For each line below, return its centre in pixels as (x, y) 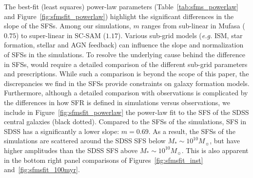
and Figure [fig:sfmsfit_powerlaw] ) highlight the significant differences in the (119, 16)
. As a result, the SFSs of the (192, 131)
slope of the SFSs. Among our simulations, (68, 26)
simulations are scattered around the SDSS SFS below (85, 141)
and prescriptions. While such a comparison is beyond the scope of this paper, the (126, 74)
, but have (225, 141)
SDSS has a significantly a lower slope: (62, 131)
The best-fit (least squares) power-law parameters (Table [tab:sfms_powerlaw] (121, 6)
